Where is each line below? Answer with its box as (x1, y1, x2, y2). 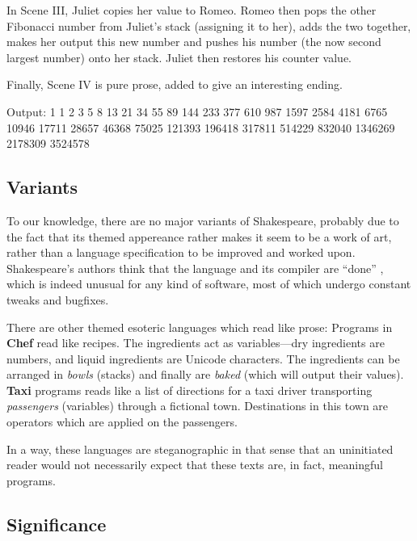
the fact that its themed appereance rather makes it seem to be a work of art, (6, 228, 392, 245)
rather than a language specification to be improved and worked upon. (6, 244, 356, 261)
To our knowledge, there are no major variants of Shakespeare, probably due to (6, 212, 399, 229)
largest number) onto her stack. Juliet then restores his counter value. (6, 48, 352, 65)
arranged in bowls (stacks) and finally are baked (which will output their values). (6, 366, 404, 383)
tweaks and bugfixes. (6, 291, 109, 308)
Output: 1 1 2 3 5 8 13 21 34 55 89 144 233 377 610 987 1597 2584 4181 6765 (6, 103, 388, 120)
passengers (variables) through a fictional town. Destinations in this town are (6, 397, 389, 414)
